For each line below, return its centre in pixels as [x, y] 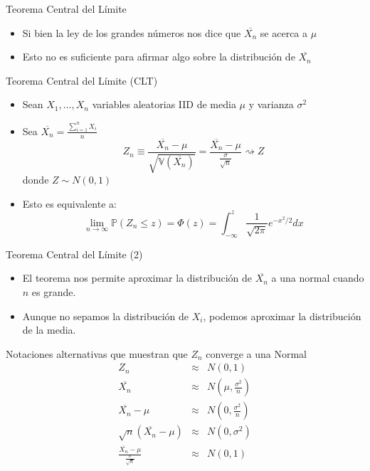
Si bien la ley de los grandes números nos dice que [132, 32]
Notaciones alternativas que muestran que [97, 353]
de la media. [49, 330]
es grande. [54, 291]
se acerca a [284, 32]
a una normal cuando [318, 278]
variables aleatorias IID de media [164, 104]
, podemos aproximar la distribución [282, 316]
